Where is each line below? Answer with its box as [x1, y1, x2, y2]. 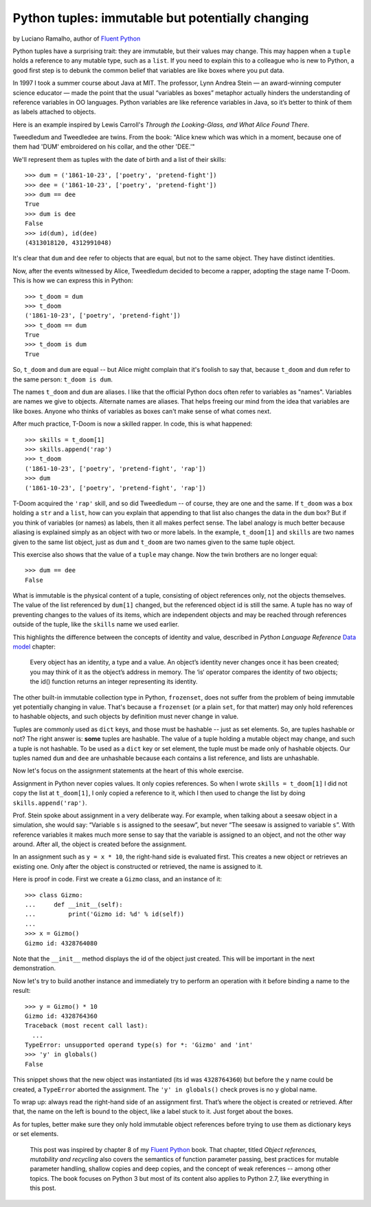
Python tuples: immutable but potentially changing [12, 10, 309, 25]
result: [12, 987, 31, 995]
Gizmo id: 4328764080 [25, 939, 98, 947]
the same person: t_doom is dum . [12, 375, 113, 384]
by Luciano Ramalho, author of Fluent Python [12, 34, 141, 43]
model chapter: [12, 642, 56, 651]
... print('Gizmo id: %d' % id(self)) [25, 910, 185, 919]
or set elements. [12, 1130, 58, 1138]
